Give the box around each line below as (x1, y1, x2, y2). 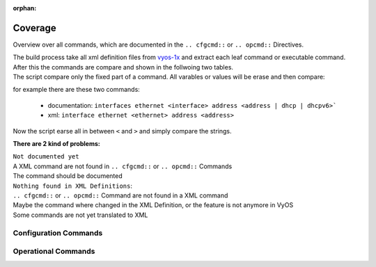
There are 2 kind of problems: (13, 140, 100, 148)
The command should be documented (13, 172, 123, 180)
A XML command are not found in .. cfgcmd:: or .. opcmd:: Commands (13, 162, 233, 170)
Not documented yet (13, 153, 79, 161)
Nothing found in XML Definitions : (13, 181, 132, 190)
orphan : (13, 4, 37, 12)
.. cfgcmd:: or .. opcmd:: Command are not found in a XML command (13, 191, 228, 200)
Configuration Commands (13, 228, 103, 238)
